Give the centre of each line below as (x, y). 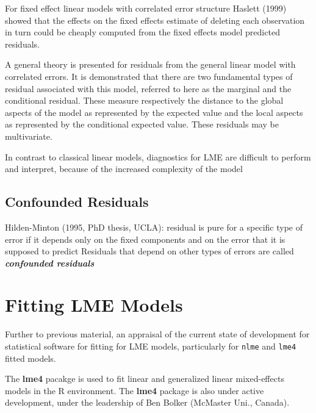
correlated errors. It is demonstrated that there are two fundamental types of (149, 76)
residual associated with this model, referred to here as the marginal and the (148, 88)
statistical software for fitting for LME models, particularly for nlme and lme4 (151, 346)
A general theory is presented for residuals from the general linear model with (150, 64)
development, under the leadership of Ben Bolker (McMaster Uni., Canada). (147, 402)
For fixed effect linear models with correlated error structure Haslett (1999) (146, 8)
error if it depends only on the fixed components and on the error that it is (145, 239)
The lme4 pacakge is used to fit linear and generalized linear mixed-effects (145, 379)
